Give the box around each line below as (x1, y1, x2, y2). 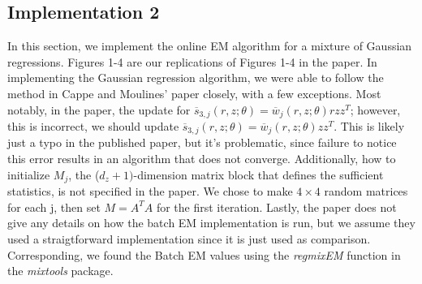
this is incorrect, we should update (7, 118, 179, 135)
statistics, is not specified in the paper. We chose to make (7, 183, 293, 200)
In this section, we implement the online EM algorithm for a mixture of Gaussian (7, 37, 412, 54)
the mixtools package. (7, 262, 114, 279)
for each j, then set (7, 198, 101, 215)
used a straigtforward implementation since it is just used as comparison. (7, 230, 371, 247)
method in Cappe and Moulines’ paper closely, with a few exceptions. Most (7, 84, 381, 101)
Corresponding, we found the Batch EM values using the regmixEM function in (7, 246, 401, 263)
